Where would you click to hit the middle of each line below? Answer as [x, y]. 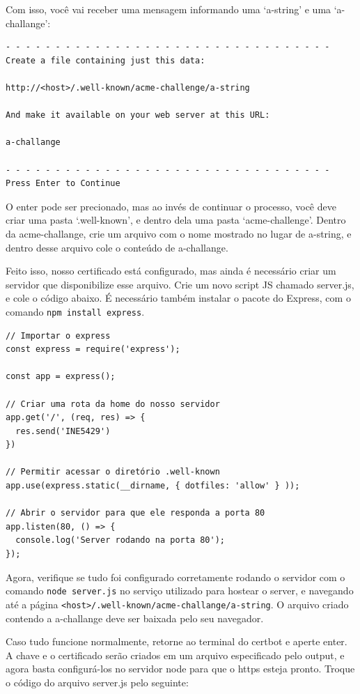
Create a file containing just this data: [105, 60]
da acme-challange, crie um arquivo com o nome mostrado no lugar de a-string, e [179, 233]
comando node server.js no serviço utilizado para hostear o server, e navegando [180, 591]
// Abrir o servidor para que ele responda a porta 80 [135, 513]
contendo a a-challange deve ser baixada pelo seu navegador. [135, 618]
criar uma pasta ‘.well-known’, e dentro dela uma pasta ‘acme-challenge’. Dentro [176, 220]
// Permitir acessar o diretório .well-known [113, 472]
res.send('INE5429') [63, 431]
